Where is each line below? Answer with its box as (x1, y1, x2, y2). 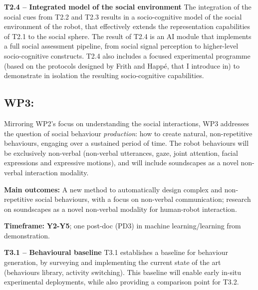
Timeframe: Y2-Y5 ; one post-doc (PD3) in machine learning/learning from (4, 220, 241, 231)
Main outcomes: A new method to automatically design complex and (4, 184, 223, 194)
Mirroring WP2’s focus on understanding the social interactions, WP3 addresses (4, 118, 249, 128)
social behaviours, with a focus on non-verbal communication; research (35, 194, 251, 204)
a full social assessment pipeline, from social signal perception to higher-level (4, 41, 239, 51)
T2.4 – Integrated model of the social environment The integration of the (4, 2, 252, 12)
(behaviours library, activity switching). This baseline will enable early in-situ (4, 266, 242, 277)
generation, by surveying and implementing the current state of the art (4, 257, 221, 267)
